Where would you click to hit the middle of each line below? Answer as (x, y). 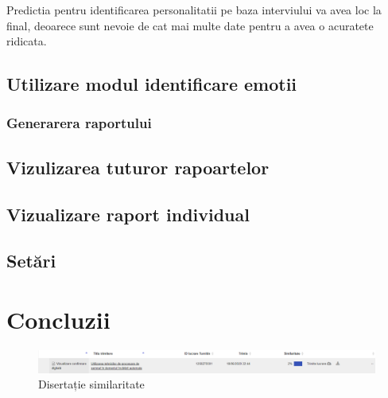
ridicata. (27, 41)
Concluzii (58, 319)
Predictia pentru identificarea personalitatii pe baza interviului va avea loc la (194, 10)
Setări (31, 261)
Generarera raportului (79, 123)
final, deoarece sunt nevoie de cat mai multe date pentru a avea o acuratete (190, 25)
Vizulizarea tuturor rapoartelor (138, 167)
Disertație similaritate (91, 384)
